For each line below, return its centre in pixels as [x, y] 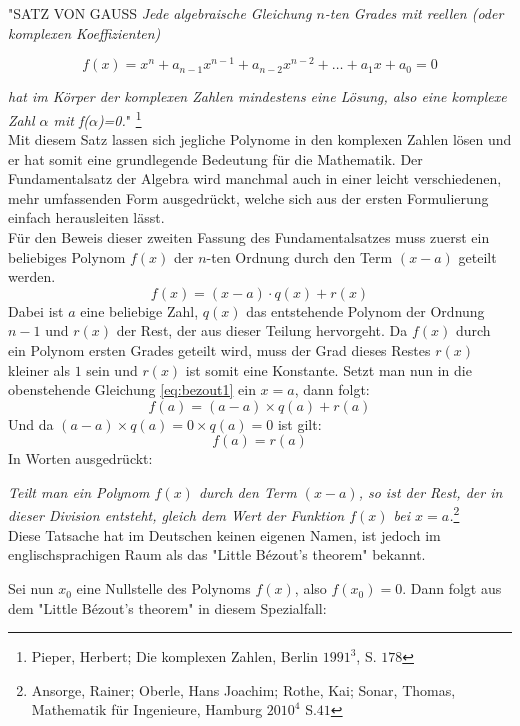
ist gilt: [299, 423]
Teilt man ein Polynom [79, 492]
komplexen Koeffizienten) [84, 32]
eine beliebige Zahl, [139, 310]
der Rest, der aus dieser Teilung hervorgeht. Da [262, 330]
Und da [31, 423]
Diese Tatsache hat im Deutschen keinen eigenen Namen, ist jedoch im [224, 534]
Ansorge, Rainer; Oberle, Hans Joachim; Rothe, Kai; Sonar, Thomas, [243, 689]
